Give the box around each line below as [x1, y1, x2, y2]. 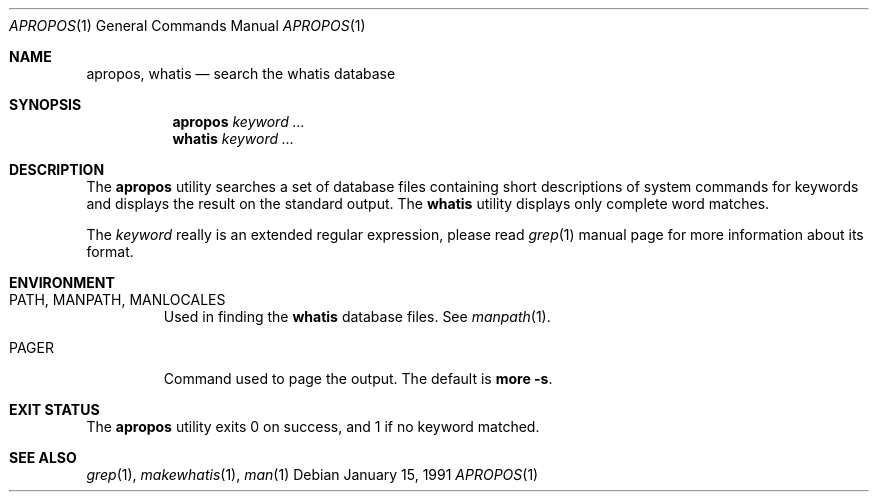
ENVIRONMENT [9, 274, 115, 291]
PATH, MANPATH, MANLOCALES [9, 291, 226, 308]
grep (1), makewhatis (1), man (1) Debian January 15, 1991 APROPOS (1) [86, 466, 539, 483]
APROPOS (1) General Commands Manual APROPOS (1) [9, 17, 366, 34]
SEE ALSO [9, 449, 77, 466]
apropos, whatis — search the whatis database [86, 65, 396, 82]
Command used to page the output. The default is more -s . [163, 370, 553, 387]
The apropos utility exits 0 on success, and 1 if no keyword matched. [86, 418, 540, 435]
